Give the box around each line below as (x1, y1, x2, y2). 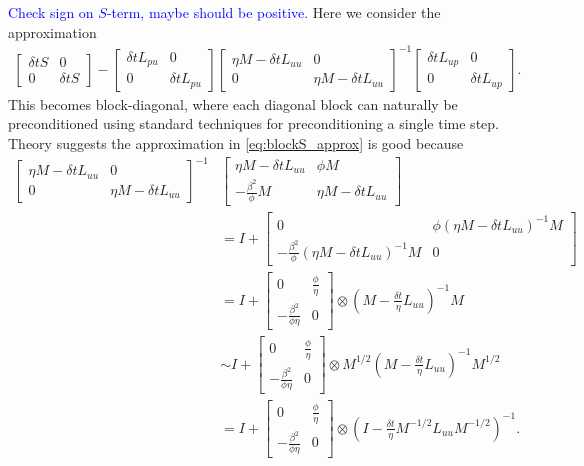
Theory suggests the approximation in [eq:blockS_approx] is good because (8, 132, 464, 153)
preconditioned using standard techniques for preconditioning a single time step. (8, 113, 499, 134)
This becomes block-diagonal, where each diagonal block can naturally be (8, 93, 458, 114)
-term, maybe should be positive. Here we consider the (106, 2, 441, 22)
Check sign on (8, 2, 94, 22)
